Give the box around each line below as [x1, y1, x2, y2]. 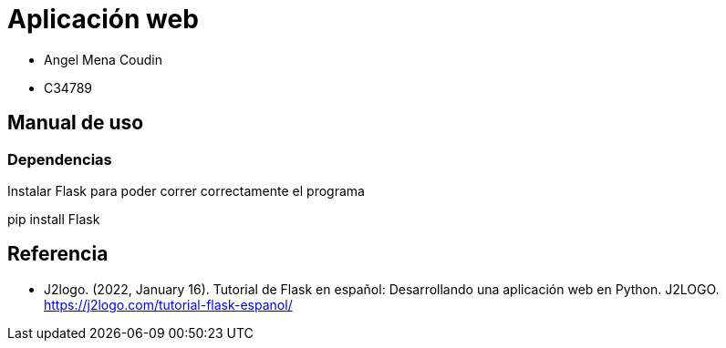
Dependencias [7, 149, 112, 169]
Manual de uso [7, 111, 144, 135]
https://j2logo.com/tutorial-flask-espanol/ [44, 296, 293, 312]
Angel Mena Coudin [44, 51, 163, 67]
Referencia [7, 242, 109, 266]
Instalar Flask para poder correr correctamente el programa [7, 182, 365, 199]
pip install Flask [7, 210, 100, 227]
